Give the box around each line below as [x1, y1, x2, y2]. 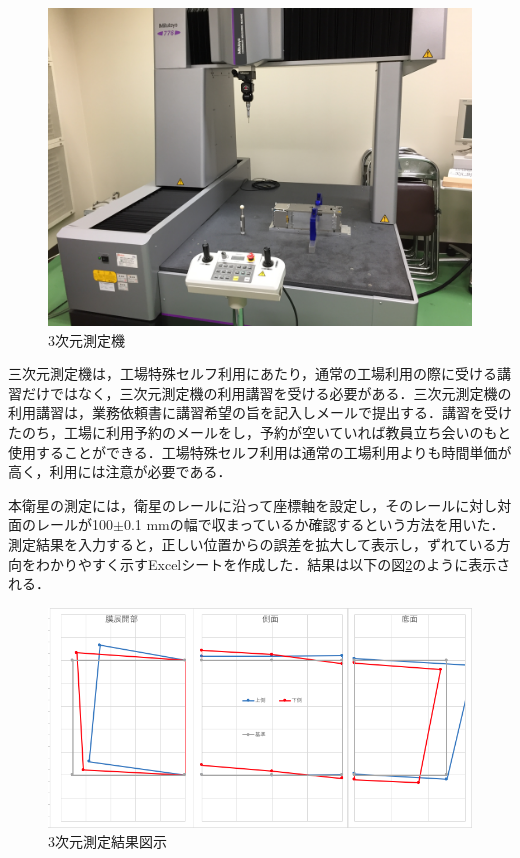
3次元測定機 [48, 329, 125, 350]
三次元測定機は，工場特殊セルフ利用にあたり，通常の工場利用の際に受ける [8, 363, 498, 384]
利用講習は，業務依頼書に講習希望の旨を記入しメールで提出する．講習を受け [8, 402, 512, 423]
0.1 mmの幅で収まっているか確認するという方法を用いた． [123, 514, 505, 535]
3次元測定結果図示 [48, 831, 167, 852]
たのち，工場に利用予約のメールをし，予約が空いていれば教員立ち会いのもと [8, 421, 512, 442]
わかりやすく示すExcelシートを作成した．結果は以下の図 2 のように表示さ [35, 553, 511, 574]
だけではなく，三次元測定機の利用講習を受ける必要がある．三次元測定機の [21, 382, 512, 403]
